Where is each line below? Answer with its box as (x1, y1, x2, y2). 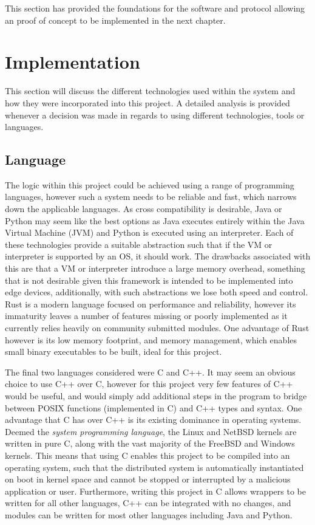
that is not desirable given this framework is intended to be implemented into (5, 273, 293, 286)
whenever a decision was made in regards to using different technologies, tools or (5, 108, 305, 121)
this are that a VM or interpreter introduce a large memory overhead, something (5, 262, 305, 275)
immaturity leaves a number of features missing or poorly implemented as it (5, 309, 288, 322)
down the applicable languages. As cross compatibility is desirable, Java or (5, 202, 282, 215)
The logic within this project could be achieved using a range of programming (5, 178, 294, 191)
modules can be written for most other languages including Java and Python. (5, 508, 293, 521)
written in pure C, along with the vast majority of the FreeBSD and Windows (5, 437, 295, 450)
